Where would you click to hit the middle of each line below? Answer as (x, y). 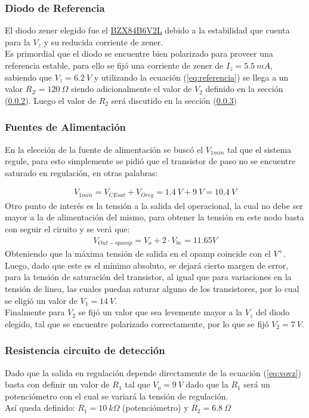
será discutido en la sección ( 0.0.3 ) (174, 100)
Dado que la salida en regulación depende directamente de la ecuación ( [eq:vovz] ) (153, 372)
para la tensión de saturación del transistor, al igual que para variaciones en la (148, 277)
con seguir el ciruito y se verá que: (67, 229)
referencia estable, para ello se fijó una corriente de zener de (114, 65)
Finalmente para (35, 312)
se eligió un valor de (41, 300)
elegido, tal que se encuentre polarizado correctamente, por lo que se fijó (137, 323)
